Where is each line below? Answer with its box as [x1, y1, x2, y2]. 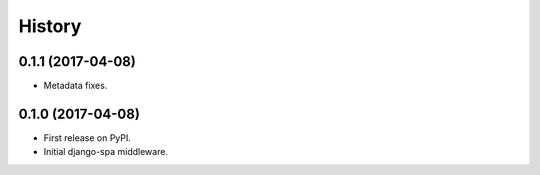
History [18, 15, 82, 37]
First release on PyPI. [43, 131, 132, 144]
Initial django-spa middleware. [43, 146, 169, 158]
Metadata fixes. [43, 80, 108, 92]
